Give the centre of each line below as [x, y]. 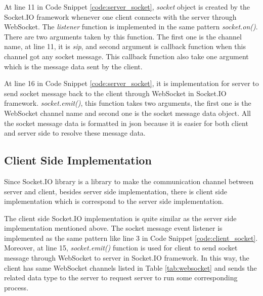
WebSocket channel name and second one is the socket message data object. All [127, 113]
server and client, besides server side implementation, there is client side [116, 191]
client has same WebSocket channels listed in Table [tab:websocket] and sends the [130, 267]
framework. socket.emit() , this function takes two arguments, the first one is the [128, 103]
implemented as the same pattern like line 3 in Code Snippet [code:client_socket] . [131, 238]
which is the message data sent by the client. [73, 66]
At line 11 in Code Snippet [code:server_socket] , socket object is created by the [127, 7]
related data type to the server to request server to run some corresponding [121, 278]
